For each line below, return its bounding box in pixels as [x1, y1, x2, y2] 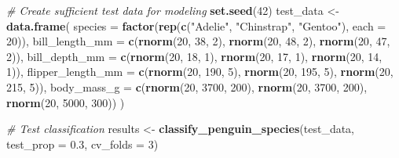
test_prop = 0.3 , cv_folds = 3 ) [6, 135, 159, 152]
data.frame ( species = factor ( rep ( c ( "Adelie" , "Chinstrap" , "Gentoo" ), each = [6, 17, 386, 34]
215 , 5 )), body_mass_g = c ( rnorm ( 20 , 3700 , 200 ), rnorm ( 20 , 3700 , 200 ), [6, 78, 368, 95]
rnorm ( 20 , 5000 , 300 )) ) [6, 94, 125, 110]
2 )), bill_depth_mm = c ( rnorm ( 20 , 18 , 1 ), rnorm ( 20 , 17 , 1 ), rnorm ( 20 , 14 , [6, 48, 383, 64]
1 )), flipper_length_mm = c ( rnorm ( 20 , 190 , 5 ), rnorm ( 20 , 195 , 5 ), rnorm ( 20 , [6, 63, 394, 80]
